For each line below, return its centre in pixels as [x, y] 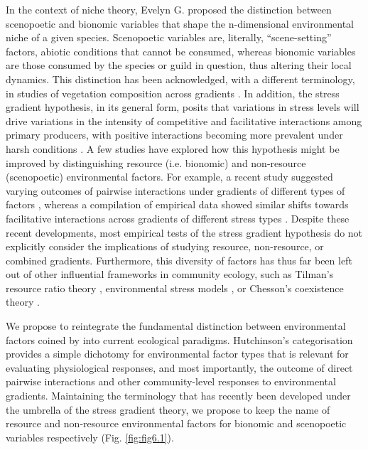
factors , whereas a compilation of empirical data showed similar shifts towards [177, 204]
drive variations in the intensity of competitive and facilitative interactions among [184, 120]
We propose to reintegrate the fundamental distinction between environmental [176, 326]
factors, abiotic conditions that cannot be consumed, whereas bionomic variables [181, 51]
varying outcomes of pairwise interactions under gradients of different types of [175, 190]
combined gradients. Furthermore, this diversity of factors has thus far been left [179, 260]
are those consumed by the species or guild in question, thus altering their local [179, 65]
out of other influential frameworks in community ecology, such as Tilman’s [170, 274]
